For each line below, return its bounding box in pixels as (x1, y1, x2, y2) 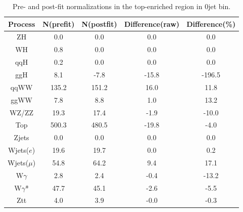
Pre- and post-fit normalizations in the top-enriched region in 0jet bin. (13, 1, 231, 11)
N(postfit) (81, 18, 117, 29)
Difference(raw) (124, 18, 180, 29)
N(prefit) (42, 18, 75, 29)
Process (8, 18, 35, 29)
